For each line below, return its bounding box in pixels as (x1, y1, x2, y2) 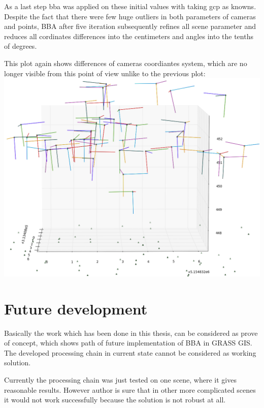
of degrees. (4, 41, 37, 51)
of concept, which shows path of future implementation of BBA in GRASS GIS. (4, 337, 252, 348)
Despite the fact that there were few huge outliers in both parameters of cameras (4, 11, 256, 21)
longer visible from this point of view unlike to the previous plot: (4, 68, 206, 78)
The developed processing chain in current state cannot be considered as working (4, 347, 256, 358)
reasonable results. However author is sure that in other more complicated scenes (4, 384, 256, 395)
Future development (4, 298, 148, 319)
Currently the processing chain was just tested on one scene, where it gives (4, 374, 237, 385)
